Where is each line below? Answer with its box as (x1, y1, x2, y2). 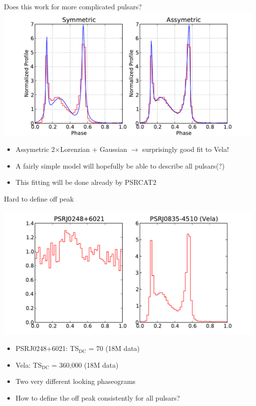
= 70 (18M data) (88, 343, 140, 353)
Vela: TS (15, 359, 42, 370)
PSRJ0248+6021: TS (15, 343, 79, 353)
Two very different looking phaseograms (15, 376, 136, 386)
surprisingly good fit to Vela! (142, 144, 229, 154)
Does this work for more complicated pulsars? (4, 1, 142, 11)
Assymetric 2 (15, 144, 55, 154)
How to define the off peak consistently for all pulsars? (15, 392, 180, 403)
